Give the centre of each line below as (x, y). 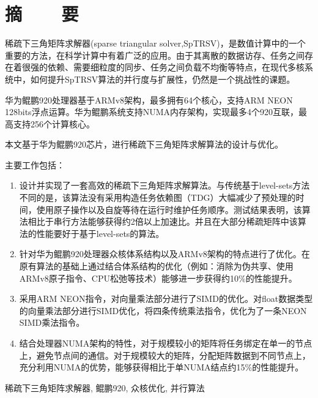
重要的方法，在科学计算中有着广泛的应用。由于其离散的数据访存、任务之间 (155, 55)
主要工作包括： (35, 164)
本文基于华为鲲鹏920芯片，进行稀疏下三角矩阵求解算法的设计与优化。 (144, 144)
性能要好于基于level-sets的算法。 (100, 233)
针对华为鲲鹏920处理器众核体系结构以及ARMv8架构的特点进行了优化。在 (165, 254)
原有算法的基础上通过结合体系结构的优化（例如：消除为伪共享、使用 (156, 266)
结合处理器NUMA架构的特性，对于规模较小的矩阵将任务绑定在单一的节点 (166, 343)
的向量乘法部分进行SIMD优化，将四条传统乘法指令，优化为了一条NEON (163, 310)
